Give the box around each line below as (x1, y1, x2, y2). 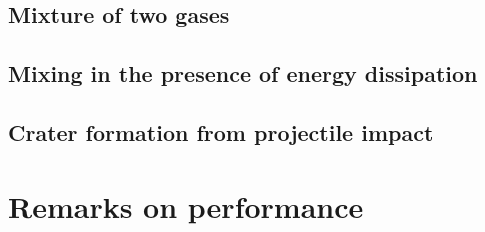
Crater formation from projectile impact (8, 116, 434, 147)
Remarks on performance (8, 185, 364, 226)
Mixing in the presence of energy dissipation (8, 58, 478, 89)
